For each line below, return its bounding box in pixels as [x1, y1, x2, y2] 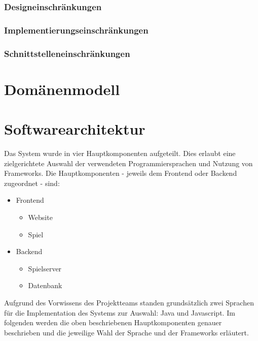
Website [28, 212, 53, 222]
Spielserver [28, 263, 62, 273]
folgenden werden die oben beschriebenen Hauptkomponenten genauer [4, 317, 222, 328]
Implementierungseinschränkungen [4, 23, 149, 36]
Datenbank [28, 280, 62, 291]
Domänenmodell [4, 78, 120, 99]
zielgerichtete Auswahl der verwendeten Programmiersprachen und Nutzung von [4, 158, 253, 168]
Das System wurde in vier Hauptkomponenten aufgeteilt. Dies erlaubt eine [4, 148, 236, 159]
